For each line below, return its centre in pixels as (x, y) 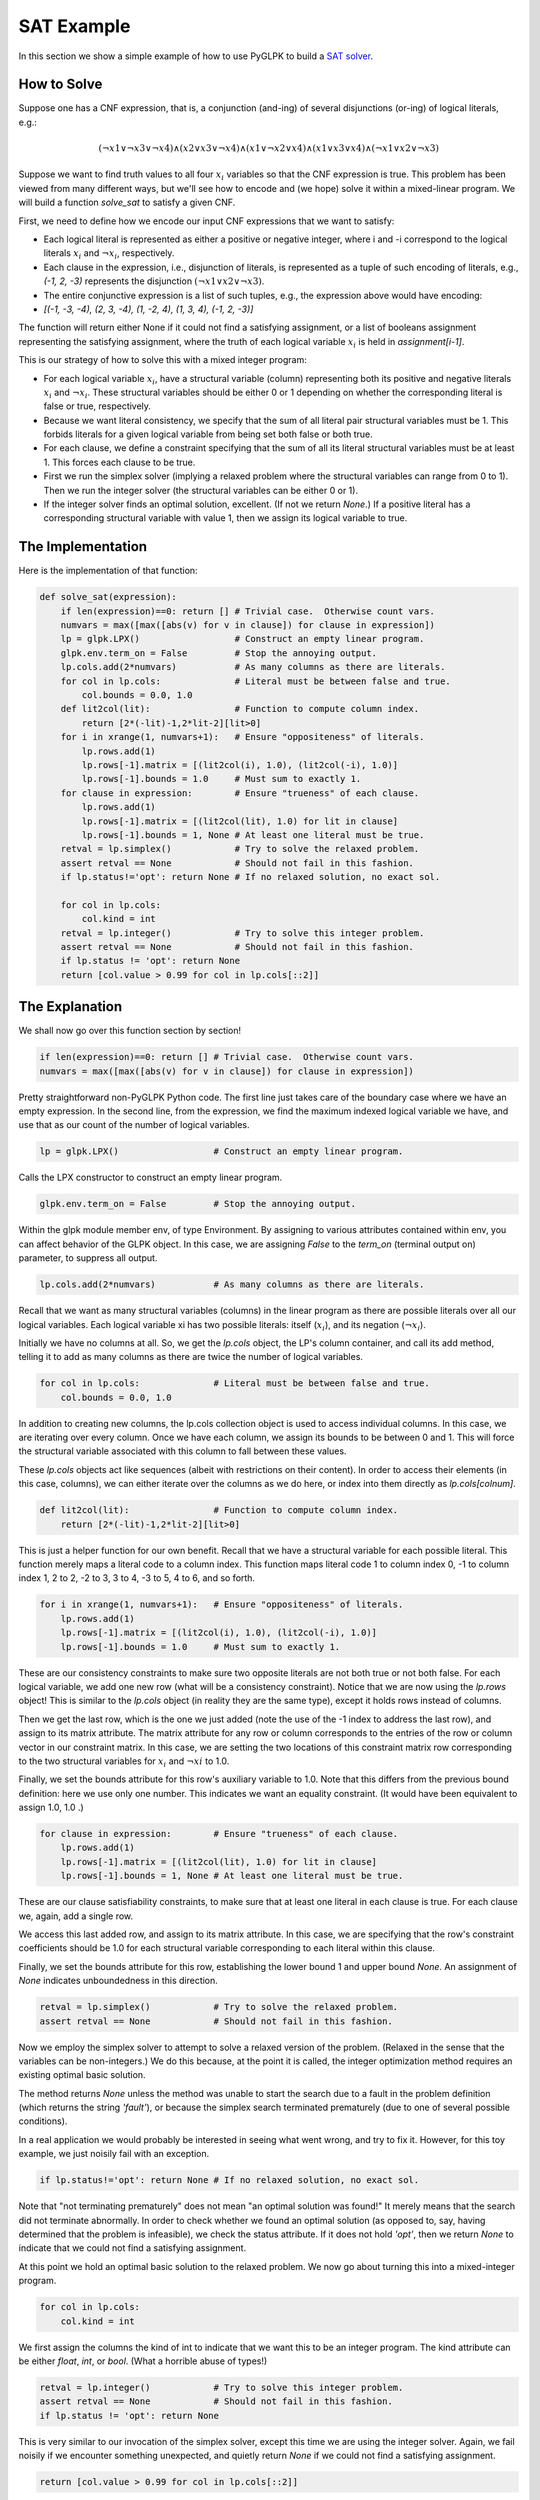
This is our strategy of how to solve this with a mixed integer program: (162, 360)
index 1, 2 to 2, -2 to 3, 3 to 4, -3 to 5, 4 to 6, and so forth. (136, 1578)
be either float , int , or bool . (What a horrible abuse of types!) (143, 2361)
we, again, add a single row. (76, 1916)
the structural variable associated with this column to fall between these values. (182, 1451)
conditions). (43, 2121)
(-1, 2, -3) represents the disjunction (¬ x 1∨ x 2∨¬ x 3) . (154, 281)
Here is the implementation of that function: (108, 571)
